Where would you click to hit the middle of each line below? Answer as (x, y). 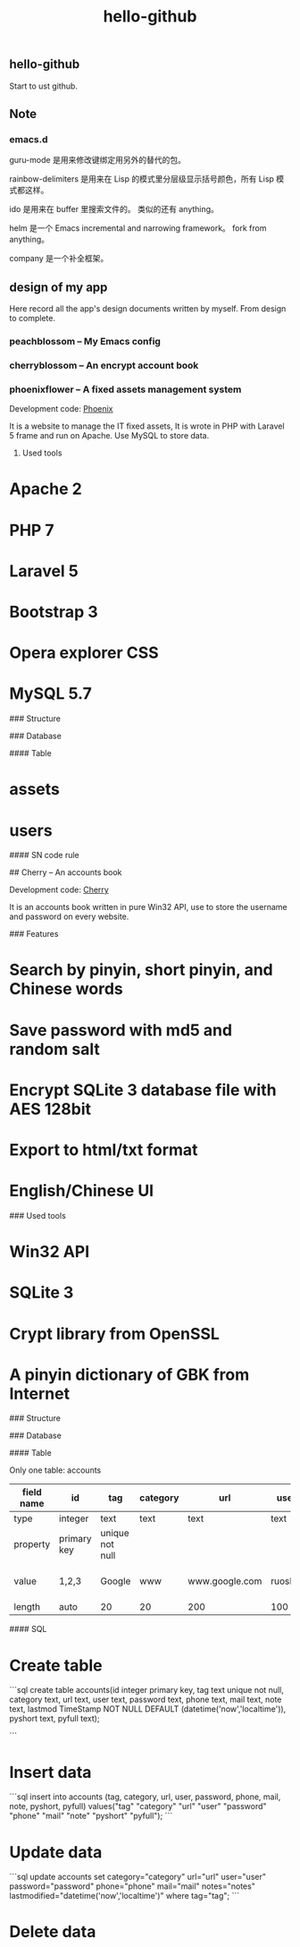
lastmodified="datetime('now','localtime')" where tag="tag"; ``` (125, 1896)
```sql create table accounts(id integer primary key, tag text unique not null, (146, 1690)
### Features (34, 934)
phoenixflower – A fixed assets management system (125, 389)
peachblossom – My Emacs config (85, 342)
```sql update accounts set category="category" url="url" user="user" (137, 1877)
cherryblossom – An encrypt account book (104, 365)
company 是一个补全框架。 (59, 259)
